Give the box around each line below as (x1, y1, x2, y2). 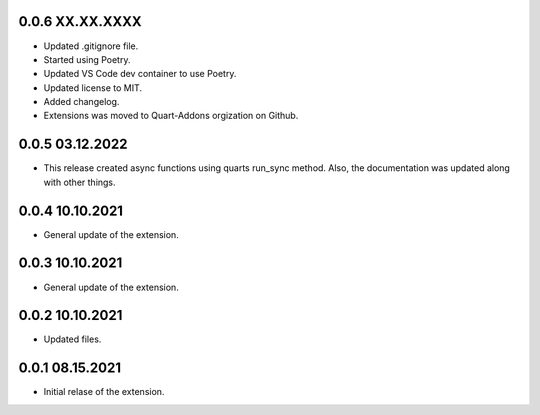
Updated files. (43, 333, 102, 345)
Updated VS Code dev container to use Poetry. (43, 68, 237, 80)
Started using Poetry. (43, 53, 131, 65)
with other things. (43, 176, 116, 188)
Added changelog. (43, 96, 120, 108)
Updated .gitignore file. (43, 40, 139, 52)
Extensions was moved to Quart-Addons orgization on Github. (43, 110, 299, 122)
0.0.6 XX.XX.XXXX (18, 13, 142, 30)
